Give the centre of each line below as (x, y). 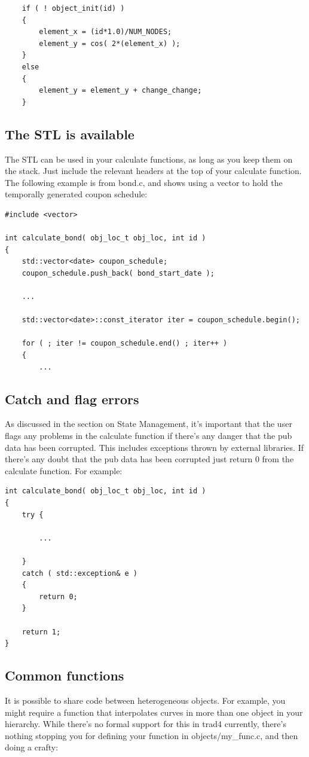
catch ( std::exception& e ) (79, 573)
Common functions (65, 675)
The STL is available (70, 134)
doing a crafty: (32, 747)
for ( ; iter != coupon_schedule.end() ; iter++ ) (125, 344)
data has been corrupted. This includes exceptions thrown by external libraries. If (154, 447)
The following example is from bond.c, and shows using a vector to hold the (144, 182)
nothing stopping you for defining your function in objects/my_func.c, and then (152, 735)
